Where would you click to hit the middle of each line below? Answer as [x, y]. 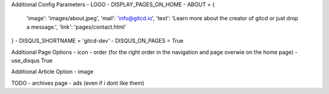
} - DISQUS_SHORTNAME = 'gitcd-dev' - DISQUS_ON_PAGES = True [97, 41]
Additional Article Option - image [52, 72]
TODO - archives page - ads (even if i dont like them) [78, 83]
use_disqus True [32, 60]
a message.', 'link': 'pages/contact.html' [76, 27]
